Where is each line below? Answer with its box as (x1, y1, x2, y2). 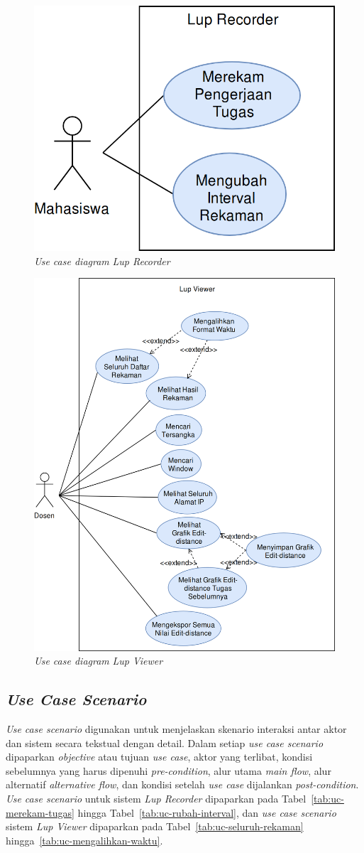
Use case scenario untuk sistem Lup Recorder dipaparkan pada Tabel (6, 790, 307, 805)
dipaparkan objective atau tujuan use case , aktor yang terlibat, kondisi (6, 749, 313, 764)
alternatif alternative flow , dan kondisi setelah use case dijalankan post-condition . (6, 777, 359, 792)
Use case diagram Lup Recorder (34, 253, 170, 268)
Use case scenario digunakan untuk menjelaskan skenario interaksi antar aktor (6, 721, 347, 736)
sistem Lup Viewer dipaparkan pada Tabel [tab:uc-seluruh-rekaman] (6, 819, 304, 834)
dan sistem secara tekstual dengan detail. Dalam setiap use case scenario (6, 735, 324, 750)
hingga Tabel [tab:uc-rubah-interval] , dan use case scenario (77, 805, 336, 820)
